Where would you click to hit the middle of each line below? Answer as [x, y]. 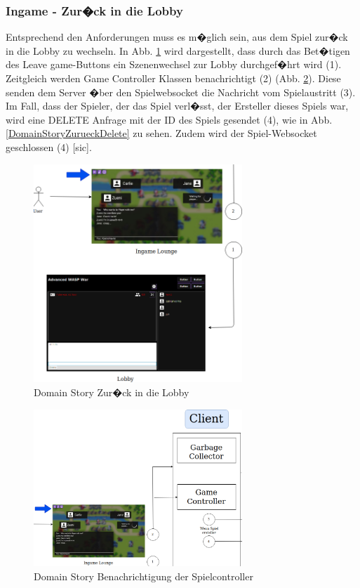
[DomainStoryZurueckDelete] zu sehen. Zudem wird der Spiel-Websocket [161, 133]
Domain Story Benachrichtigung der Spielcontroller [144, 576]
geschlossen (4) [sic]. [49, 146]
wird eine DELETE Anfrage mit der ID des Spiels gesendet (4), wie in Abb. [169, 119]
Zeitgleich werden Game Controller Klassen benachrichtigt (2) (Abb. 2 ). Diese [173, 78]
